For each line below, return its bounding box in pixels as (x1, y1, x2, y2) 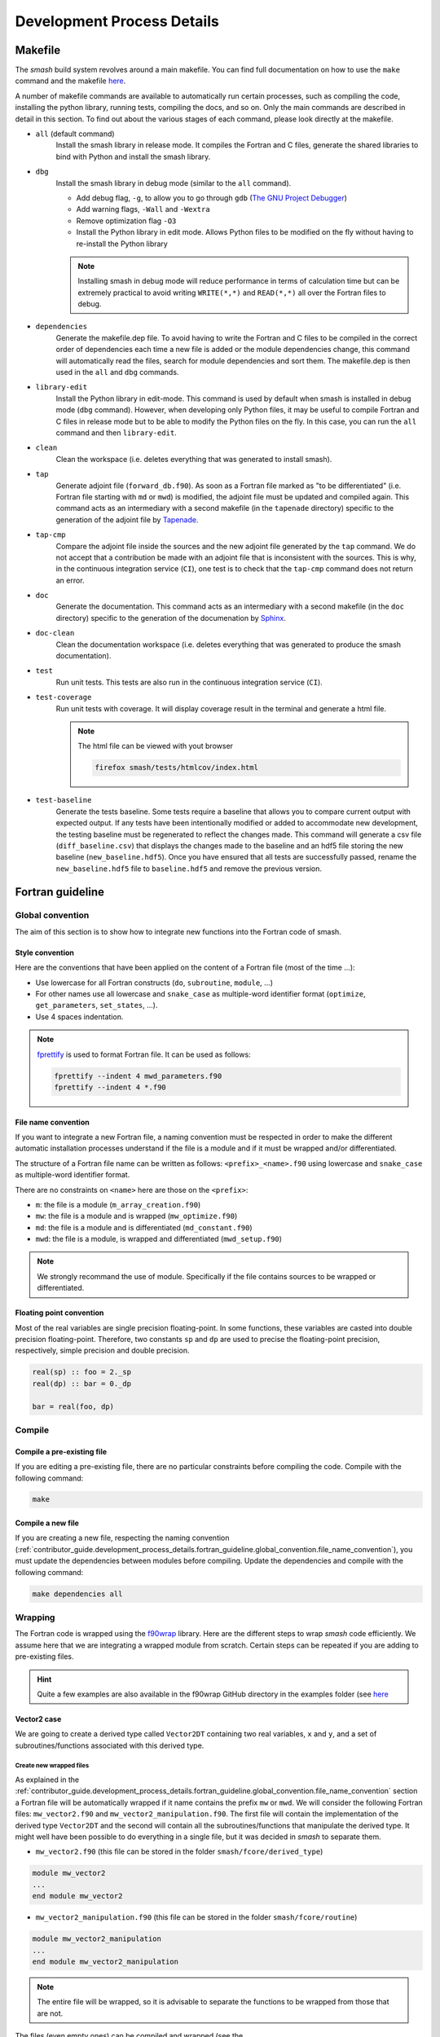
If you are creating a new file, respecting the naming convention (15, 1533, 230, 1543)
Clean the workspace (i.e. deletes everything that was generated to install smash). (55, 454, 332, 464)
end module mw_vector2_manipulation (32, 1956, 179, 1966)
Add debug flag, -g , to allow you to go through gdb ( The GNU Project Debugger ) (76, 192, 348, 203)
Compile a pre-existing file (15, 1446, 108, 1456)
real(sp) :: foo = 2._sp (32, 1367, 132, 1377)
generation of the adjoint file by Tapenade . (55, 514, 199, 525)
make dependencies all (32, 1589, 123, 1599)
